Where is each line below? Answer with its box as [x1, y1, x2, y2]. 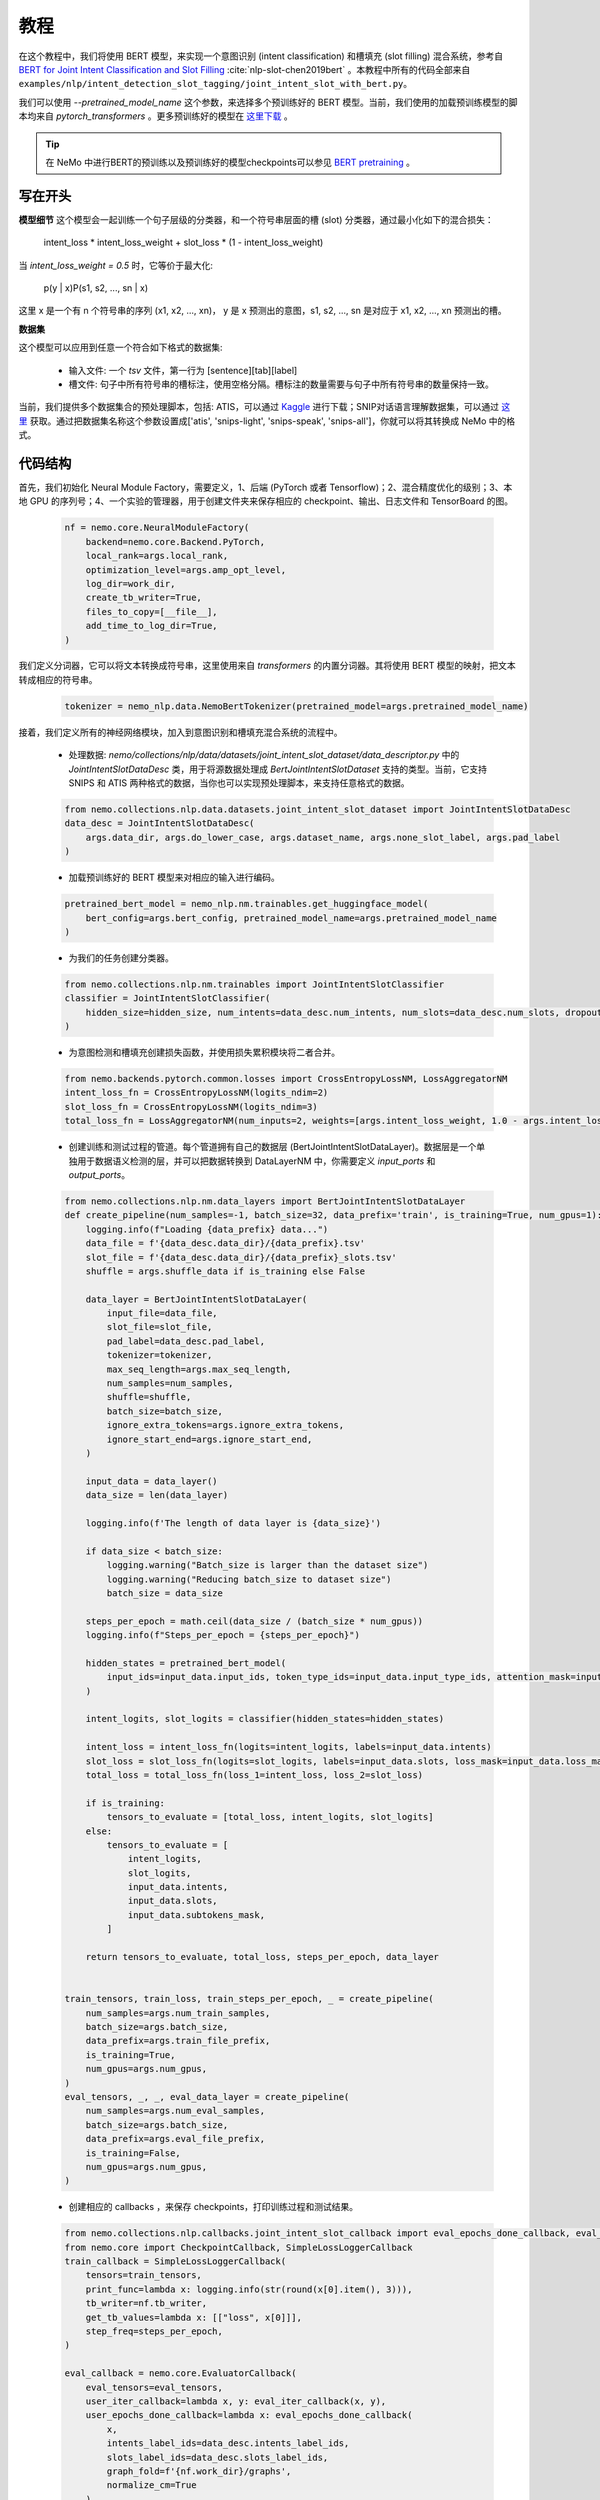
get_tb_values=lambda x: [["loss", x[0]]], [85, 2311, 302, 2323]
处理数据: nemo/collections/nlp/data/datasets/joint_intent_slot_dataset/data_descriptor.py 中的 [68, 749, 460, 761]
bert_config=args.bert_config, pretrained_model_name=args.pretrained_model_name [85, 912, 497, 924]
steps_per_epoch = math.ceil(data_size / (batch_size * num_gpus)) [85, 1615, 424, 1627]
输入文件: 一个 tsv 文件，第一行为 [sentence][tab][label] [68, 364, 298, 376]
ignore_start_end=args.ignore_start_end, [106, 1433, 313, 1445]
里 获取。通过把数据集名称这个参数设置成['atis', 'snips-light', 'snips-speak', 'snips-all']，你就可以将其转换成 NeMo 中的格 [18, 415, 516, 427]
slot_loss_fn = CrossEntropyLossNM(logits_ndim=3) [64, 1101, 319, 1112]
